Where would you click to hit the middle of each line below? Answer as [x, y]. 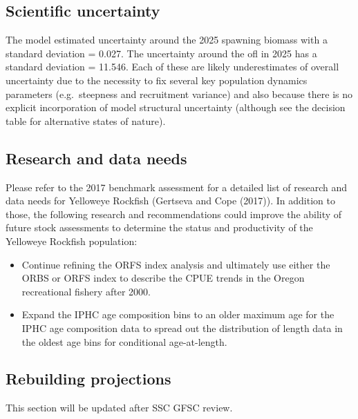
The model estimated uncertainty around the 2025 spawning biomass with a [167, 40]
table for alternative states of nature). [86, 120]
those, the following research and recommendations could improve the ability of [174, 214]
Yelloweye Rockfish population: [72, 241]
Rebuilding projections [88, 379]
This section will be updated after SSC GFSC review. [119, 408]
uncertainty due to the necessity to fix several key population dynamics [157, 80]
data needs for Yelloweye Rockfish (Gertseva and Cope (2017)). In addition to [170, 201]
